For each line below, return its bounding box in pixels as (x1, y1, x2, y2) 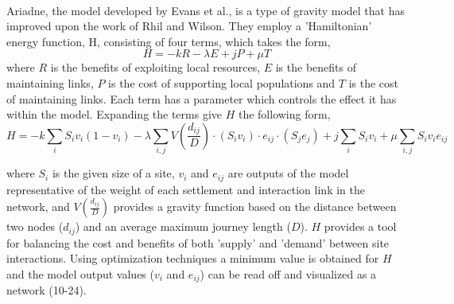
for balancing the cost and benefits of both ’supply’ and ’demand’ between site (6, 234, 390, 251)
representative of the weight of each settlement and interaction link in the (6, 181, 365, 197)
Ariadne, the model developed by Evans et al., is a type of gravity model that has (6, 2, 405, 18)
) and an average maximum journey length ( (75, 218, 291, 235)
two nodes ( (6, 218, 64, 235)
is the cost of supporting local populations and (108, 74, 336, 91)
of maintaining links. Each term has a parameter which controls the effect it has (6, 90, 397, 107)
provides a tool (324, 218, 397, 235)
